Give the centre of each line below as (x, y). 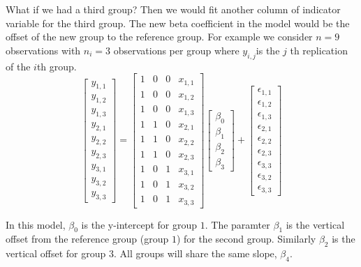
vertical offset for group (56, 253)
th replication (319, 50)
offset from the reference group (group (87, 239)
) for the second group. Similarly (246, 239)
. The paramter (237, 224)
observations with (43, 50)
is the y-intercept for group (139, 224)
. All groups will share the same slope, (195, 253)
